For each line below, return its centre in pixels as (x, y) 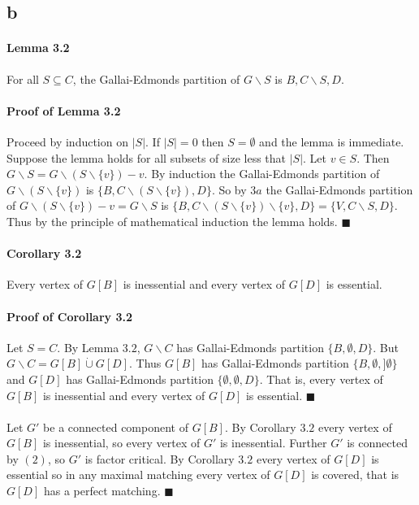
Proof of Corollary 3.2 (69, 316)
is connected (377, 443)
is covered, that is (355, 475)
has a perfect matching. (102, 491)
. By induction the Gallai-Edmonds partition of (262, 174)
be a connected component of (116, 427)
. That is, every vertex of (321, 379)
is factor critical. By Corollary (160, 458)
